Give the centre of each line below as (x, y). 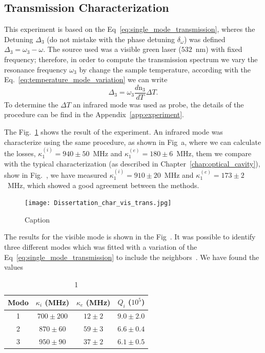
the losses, (20, 153)
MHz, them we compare (214, 153)
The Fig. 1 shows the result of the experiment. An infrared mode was (114, 132)
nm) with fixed (219, 49)
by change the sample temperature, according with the (165, 69)
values (14, 267)
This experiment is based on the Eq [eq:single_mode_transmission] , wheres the (130, 29)
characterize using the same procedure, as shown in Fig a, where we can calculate (133, 142)
